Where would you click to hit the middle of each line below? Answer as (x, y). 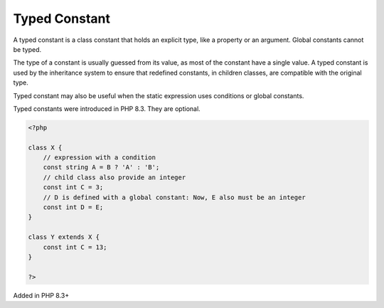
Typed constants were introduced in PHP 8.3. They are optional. (107, 108)
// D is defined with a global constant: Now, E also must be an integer (174, 197)
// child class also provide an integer (114, 177)
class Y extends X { (64, 237)
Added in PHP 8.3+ (41, 295)
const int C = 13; (75, 247)
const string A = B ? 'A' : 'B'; (101, 168)
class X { (45, 147)
